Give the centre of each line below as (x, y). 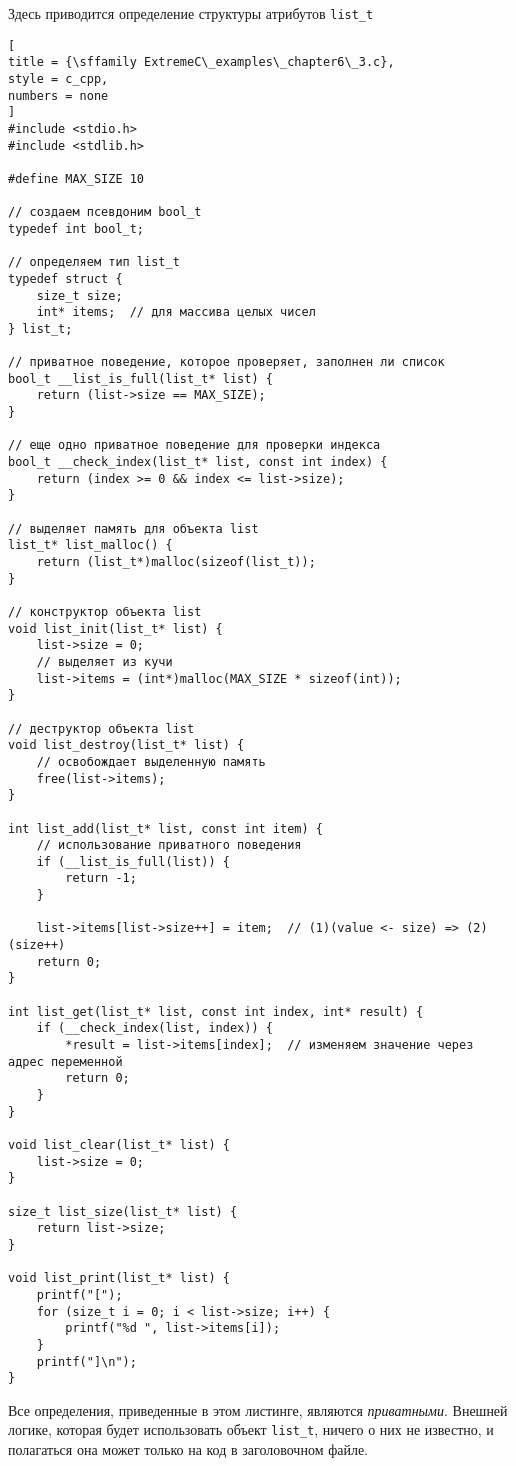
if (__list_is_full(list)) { (133, 861)
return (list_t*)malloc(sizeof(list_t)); (176, 562)
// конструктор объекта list (105, 611)
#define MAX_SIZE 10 (76, 178)
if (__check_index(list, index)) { (154, 1028)
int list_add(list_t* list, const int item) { (165, 828)
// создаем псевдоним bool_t (105, 212)
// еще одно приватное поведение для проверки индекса (194, 445)
